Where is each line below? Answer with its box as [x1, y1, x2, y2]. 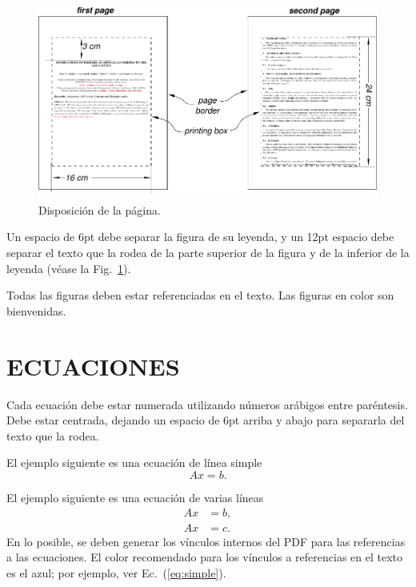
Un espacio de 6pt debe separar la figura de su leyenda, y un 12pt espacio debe [6, 228, 394, 245]
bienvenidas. [6, 302, 66, 319]
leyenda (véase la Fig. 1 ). [6, 259, 131, 276]
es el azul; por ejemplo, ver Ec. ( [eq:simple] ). [6, 564, 226, 581]
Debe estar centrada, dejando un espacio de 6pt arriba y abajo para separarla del [6, 412, 405, 428]
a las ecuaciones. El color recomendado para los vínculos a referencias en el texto [6, 549, 402, 565]
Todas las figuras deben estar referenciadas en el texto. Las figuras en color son [6, 287, 394, 304]
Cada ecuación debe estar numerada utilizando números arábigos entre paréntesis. [6, 396, 408, 412]
